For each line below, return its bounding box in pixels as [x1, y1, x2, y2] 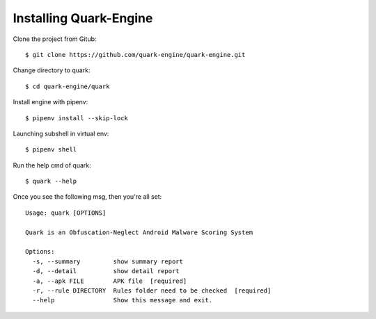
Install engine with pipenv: [13, 98, 88, 106]
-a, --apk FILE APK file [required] [32, 277, 187, 285]
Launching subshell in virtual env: [13, 129, 109, 138]
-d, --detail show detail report [32, 268, 180, 275]
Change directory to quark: [13, 66, 91, 74]
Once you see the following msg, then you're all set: [13, 193, 162, 201]
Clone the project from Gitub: [13, 35, 97, 43]
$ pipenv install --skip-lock [25, 114, 129, 122]
